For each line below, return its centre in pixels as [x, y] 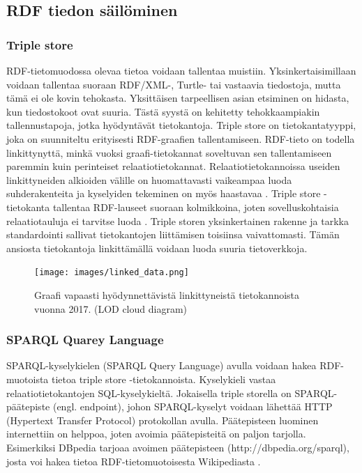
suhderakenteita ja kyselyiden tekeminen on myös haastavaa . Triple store [164, 193]
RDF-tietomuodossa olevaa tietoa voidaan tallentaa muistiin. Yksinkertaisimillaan [181, 70]
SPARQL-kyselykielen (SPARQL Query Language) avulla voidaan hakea [161, 365]
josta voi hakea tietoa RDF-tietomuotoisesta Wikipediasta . [134, 461]
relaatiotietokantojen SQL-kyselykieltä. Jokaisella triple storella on [149, 393]
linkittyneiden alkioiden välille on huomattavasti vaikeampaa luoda [149, 179]
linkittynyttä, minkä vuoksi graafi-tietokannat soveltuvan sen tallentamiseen [169, 152]
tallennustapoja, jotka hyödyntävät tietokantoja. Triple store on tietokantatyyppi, [181, 125]
